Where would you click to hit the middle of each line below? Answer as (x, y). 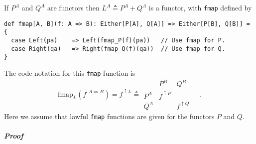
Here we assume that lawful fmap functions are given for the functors (109, 116)
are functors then (73, 7)
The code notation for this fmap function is (70, 72)
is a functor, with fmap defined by (200, 7)
